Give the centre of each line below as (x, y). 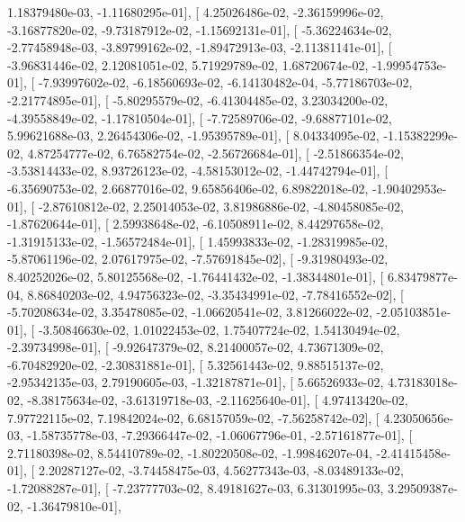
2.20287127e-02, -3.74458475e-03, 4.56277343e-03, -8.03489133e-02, (221, 470)
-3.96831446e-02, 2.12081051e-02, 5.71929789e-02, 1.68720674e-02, (188, 64)
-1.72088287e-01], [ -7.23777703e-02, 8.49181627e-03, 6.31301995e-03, (196, 488)
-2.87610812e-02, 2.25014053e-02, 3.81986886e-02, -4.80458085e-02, (221, 206)
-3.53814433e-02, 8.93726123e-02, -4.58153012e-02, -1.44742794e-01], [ (198, 171)
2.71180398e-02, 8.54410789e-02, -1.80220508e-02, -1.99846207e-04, (190, 452)
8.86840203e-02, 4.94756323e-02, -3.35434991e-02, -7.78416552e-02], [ (215, 294)
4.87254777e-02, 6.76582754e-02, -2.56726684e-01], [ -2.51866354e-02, (215, 153)
